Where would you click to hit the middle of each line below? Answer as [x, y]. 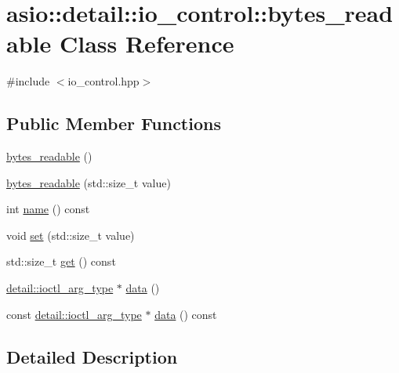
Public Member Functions [114, 123]
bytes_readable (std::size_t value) [89, 182]
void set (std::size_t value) [71, 235]
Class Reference [147, 43]
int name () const [48, 209]
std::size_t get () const [61, 261]
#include [28, 81]
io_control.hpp [103, 81]
